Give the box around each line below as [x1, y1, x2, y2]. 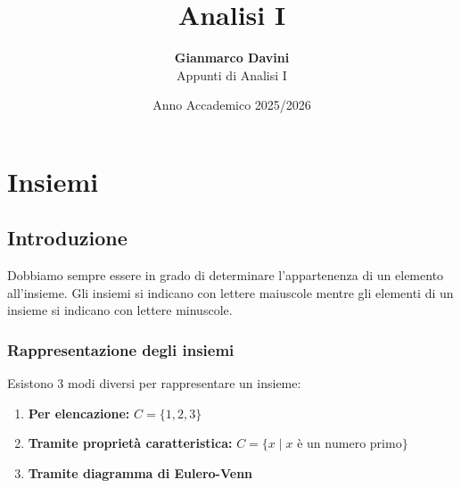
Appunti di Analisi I [177, 65, 287, 84]
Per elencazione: [28, 403, 130, 422]
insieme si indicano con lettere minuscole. [7, 301, 233, 319]
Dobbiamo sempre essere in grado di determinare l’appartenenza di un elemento [7, 266, 444, 285]
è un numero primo [297, 438, 402, 451]
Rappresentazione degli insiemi [7, 339, 235, 360]
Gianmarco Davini [174, 48, 290, 67]
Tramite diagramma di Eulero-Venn [28, 464, 253, 483]
